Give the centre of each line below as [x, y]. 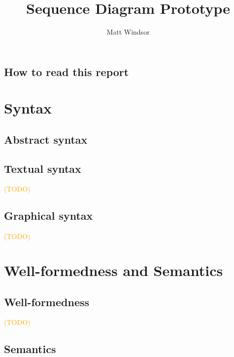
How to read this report [67, 71]
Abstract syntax [46, 139]
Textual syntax [43, 168]
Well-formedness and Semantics [114, 270]
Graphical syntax [49, 216]
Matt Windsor [128, 32]
